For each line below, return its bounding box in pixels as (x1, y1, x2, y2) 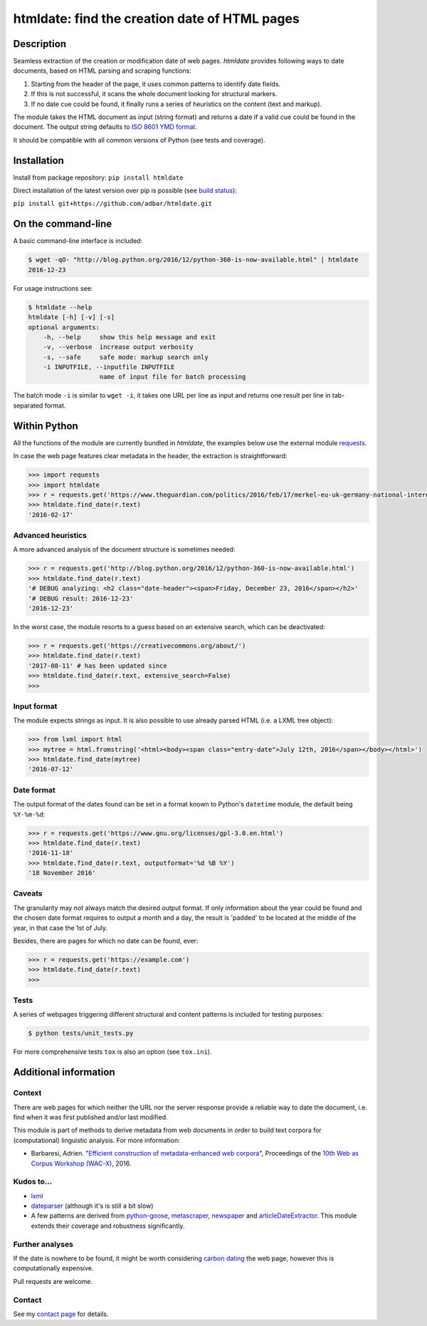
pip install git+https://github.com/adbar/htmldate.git (13, 200, 213, 208)
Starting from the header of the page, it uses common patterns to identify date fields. (31, 79, 281, 88)
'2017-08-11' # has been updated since (28, 661, 167, 670)
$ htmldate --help (28, 303, 93, 311)
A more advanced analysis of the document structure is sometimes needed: (13, 545, 236, 554)
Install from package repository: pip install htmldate (13, 173, 184, 182)
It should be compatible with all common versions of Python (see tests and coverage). (13, 135, 266, 144)
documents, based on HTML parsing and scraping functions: (13, 66, 192, 75)
